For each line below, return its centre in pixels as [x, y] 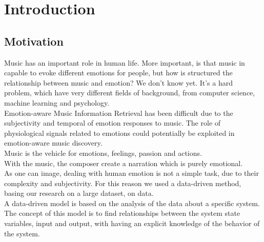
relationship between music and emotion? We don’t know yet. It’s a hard [118, 82]
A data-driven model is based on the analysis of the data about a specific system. [132, 203]
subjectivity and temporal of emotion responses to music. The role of [113, 123]
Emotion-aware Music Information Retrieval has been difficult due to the [119, 113]
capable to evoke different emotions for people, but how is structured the [118, 73]
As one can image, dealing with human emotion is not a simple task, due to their [131, 173]
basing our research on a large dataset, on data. [79, 193]
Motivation [34, 41]
